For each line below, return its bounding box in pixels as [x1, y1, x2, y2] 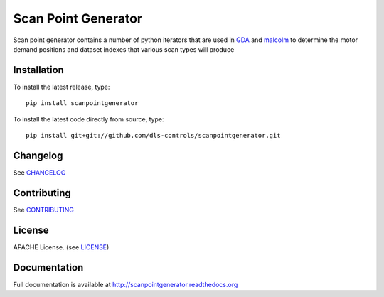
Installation [13, 64, 64, 76]
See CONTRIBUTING [13, 205, 74, 214]
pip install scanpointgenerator [26, 99, 139, 107]
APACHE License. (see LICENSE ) [13, 242, 110, 252]
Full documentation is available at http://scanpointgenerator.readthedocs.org [13, 280, 238, 288]
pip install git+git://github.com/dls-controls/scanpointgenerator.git [26, 131, 281, 140]
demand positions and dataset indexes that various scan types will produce [13, 45, 235, 53]
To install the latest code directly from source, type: [13, 114, 164, 124]
